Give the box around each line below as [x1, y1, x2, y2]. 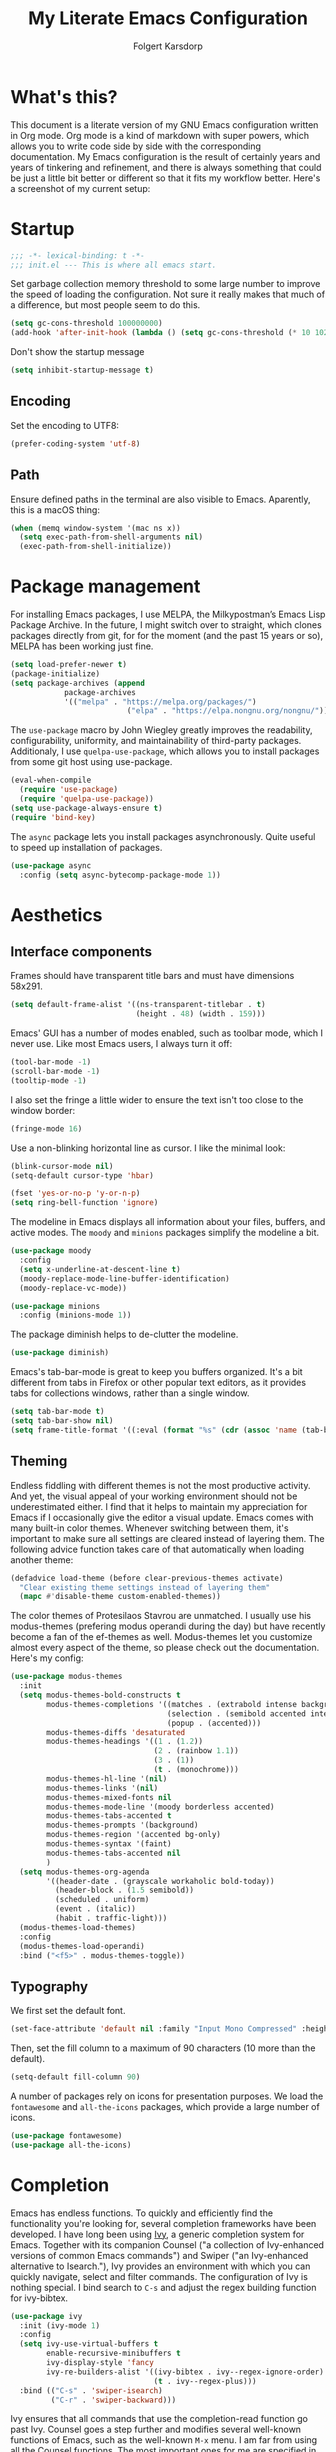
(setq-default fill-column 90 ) [10, 2072, 141, 2082]
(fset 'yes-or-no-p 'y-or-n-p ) [10, 1188, 141, 1199]
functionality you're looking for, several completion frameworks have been [10, 2217, 317, 2229]
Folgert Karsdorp [133, 40, 203, 52]
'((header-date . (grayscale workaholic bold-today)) [46, 1876, 275, 1886]
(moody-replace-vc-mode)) [19, 1283, 128, 1293]
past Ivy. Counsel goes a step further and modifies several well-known [10, 2423, 302, 2436]
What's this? [10, 85, 118, 108]
